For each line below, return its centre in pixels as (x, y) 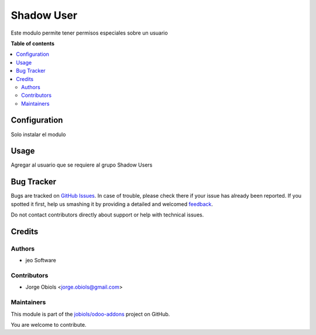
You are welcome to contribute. (49, 325)
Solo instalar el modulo (38, 134)
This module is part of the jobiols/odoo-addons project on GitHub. (90, 314)
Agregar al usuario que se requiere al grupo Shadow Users (82, 165)
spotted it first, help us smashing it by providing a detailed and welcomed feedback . (112, 204)
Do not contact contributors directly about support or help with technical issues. (107, 215)
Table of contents (33, 43)
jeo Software (41, 260)
